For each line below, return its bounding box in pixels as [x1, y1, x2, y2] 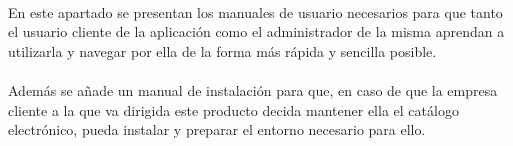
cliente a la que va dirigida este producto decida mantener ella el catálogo [8, 99, 459, 120]
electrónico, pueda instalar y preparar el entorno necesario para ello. [8, 119, 426, 140]
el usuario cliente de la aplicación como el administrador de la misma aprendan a [8, 21, 505, 42]
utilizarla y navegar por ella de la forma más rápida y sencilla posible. [8, 40, 437, 61]
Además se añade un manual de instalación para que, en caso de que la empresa [8, 79, 498, 100]
